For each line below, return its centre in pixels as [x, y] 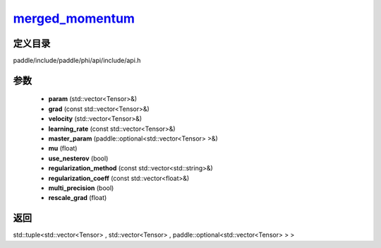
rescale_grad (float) [78, 198]
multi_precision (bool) [81, 188]
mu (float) [63, 148]
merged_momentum [74, 18]
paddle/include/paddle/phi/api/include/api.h [77, 61]
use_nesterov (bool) [78, 158]
